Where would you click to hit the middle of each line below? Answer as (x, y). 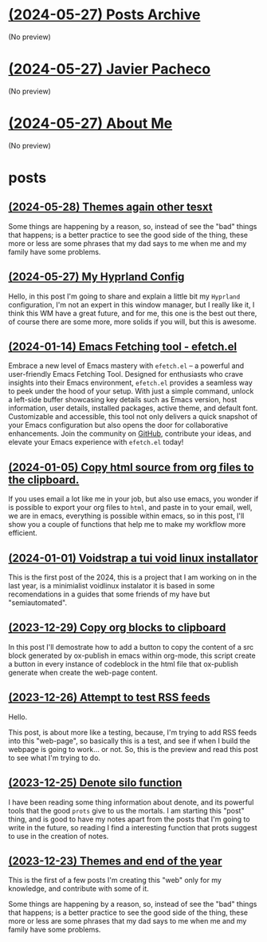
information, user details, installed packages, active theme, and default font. (133, 408)
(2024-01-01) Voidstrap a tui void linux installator (133, 558)
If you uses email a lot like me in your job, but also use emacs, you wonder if (133, 499)
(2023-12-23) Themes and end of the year (115, 861)
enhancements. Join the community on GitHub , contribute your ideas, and (130, 433)
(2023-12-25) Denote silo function (95, 783)
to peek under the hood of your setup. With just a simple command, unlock (131, 391)
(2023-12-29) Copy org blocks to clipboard (117, 628)
